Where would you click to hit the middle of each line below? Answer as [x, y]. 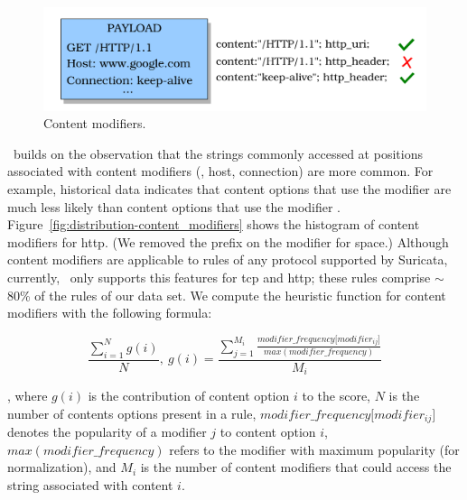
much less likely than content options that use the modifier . [174, 206]
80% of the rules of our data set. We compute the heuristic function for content [227, 295]
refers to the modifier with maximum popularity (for [314, 449]
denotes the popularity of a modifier [107, 432]
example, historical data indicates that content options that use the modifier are [229, 189]
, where [28, 396]
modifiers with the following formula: [110, 313]
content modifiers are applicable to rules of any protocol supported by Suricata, [228, 259]
